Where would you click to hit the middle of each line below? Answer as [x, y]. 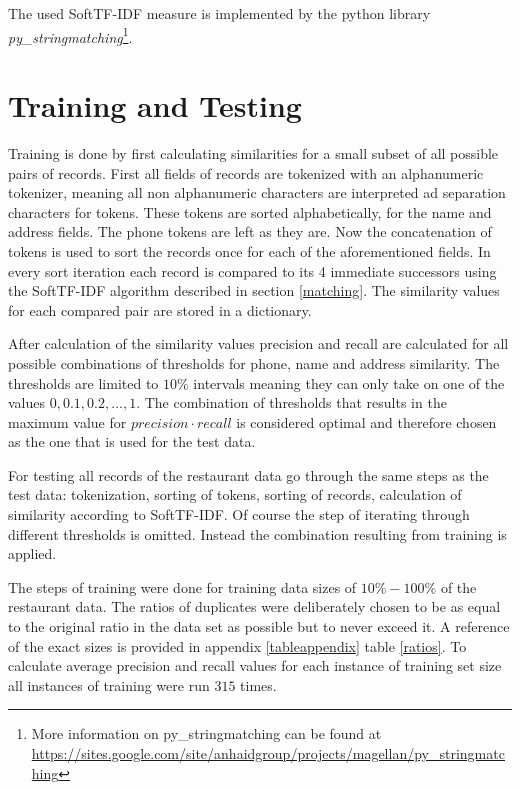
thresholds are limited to [83, 382]
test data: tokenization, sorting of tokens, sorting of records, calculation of [235, 494]
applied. [32, 553]
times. [258, 684]
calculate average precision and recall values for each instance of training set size [255, 665]
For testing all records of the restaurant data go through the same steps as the [248, 474]
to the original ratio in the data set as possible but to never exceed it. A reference [259, 626]
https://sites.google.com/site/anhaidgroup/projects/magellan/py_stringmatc [268, 753]
